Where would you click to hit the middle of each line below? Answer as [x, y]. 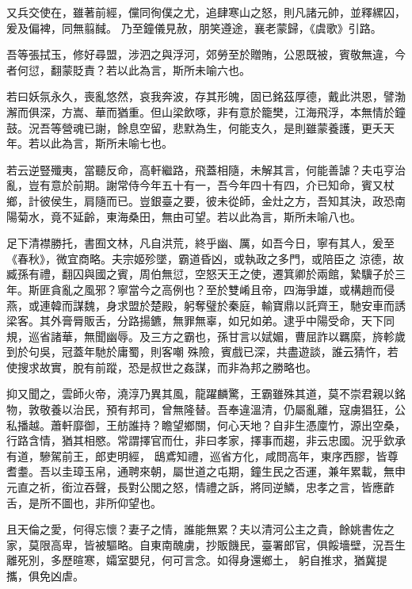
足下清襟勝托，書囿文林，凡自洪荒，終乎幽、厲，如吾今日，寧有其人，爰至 [200, 243]
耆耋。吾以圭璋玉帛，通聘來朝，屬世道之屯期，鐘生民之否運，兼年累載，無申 [206, 471]
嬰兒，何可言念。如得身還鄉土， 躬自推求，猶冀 [252, 560]
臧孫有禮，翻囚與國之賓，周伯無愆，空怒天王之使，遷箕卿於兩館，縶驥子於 [200, 274]
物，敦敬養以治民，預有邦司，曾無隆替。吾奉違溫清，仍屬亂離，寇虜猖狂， [200, 409]
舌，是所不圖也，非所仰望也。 [84, 502]
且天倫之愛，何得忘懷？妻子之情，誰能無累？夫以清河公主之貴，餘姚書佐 [195, 529]
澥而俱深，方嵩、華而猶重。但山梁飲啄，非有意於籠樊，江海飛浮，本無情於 [200, 111]
